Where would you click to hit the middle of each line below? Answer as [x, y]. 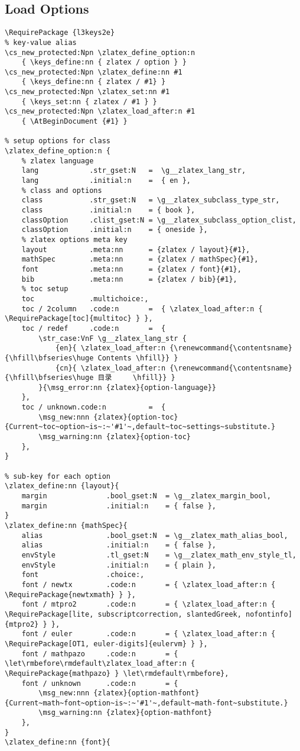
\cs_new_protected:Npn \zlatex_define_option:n [100, 52]
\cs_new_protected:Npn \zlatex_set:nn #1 [87, 92]
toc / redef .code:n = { [94, 328]
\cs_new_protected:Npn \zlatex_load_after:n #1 [100, 112]
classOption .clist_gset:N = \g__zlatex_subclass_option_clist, [159, 220]
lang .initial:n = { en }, [106, 181]
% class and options [62, 190]
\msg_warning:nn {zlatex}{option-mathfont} [125, 713]
